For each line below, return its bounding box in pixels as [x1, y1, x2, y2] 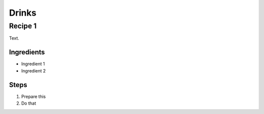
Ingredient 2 [21, 68, 46, 73]
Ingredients [9, 48, 45, 56]
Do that [21, 100, 36, 106]
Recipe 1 [9, 22, 37, 30]
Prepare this [21, 93, 46, 99]
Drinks [9, 7, 37, 18]
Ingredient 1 [21, 61, 45, 67]
